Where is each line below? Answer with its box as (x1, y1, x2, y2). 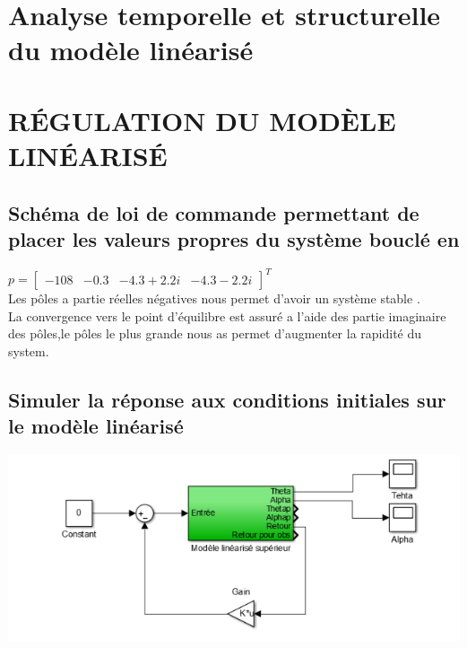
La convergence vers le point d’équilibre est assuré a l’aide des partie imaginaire (8, 306, 446, 325)
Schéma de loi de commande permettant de (8, 198, 419, 226)
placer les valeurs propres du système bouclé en (8, 224, 460, 252)
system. (8, 342, 49, 360)
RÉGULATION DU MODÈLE (8, 101, 396, 138)
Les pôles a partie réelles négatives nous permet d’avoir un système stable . (8, 289, 420, 308)
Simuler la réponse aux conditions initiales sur (8, 385, 446, 413)
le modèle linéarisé (8, 412, 184, 440)
